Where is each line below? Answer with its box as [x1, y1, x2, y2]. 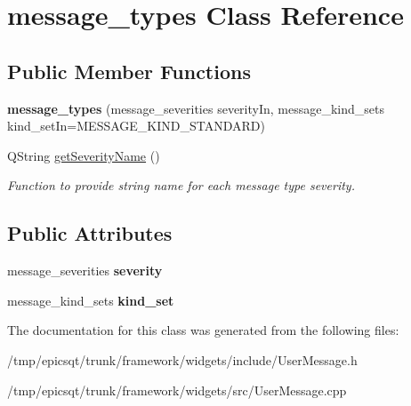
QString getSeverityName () [7, 146, 160, 164]
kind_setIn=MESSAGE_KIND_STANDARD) [7, 116, 265, 135]
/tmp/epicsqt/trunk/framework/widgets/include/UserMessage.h [7, 350, 358, 369]
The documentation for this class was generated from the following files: [7, 321, 399, 339]
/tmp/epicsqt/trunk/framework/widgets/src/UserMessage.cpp [7, 380, 347, 399]
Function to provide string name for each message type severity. [7, 176, 355, 195]
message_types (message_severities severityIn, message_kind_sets [7, 99, 384, 117]
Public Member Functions [7, 57, 251, 84]
